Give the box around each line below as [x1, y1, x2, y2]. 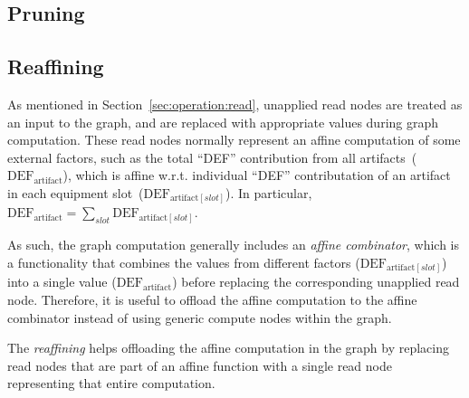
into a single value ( [7, 272, 117, 291]
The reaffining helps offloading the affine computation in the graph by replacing [7, 338, 449, 357]
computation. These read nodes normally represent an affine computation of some [7, 130, 461, 149]
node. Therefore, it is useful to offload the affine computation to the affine [7, 289, 417, 308]
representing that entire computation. [7, 374, 215, 393]
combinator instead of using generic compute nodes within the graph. [7, 308, 392, 327]
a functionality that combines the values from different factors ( [7, 252, 360, 271]
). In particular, [225, 183, 312, 202]
